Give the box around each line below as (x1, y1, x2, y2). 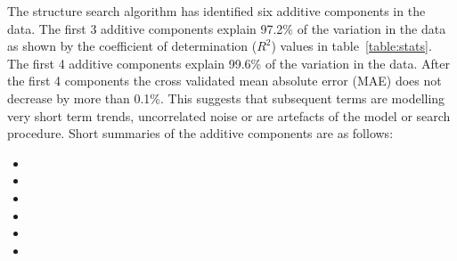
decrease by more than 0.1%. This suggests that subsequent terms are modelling (7, 88, 445, 107)
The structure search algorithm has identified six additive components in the (7, 2, 426, 20)
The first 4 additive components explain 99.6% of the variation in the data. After (7, 53, 450, 72)
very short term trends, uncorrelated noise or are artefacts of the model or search (7, 106, 451, 125)
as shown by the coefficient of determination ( (7, 37, 257, 55)
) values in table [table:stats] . (271, 37, 432, 55)
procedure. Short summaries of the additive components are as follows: (7, 124, 394, 143)
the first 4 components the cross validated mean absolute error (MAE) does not (7, 71, 442, 90)
